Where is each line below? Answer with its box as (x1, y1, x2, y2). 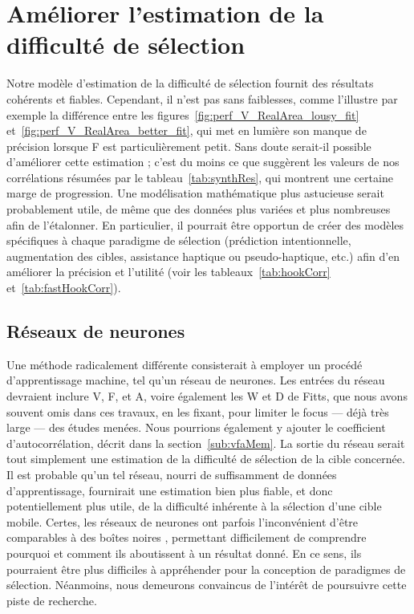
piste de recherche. (6, 592, 97, 608)
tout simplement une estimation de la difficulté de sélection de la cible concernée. (6, 450, 405, 467)
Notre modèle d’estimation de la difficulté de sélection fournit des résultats (6, 75, 374, 91)
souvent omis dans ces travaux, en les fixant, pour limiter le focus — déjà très (6, 403, 389, 420)
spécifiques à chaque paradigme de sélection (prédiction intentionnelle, (6, 232, 351, 249)
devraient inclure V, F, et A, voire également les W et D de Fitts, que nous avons (6, 388, 408, 405)
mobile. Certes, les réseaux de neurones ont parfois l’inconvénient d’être (6, 513, 359, 530)
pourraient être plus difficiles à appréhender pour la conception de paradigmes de (6, 560, 406, 577)
